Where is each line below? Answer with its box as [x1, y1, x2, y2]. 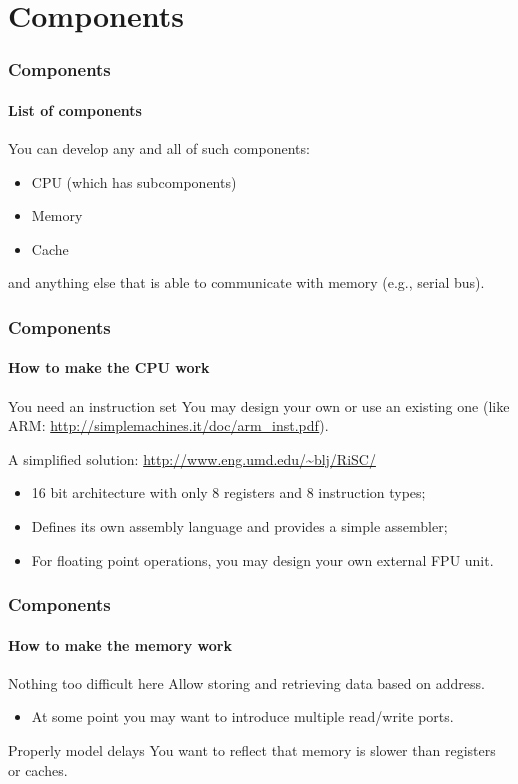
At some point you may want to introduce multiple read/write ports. [31, 706, 454, 727]
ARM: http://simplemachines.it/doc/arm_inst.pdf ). [8, 415, 329, 436]
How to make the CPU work [8, 357, 210, 378]
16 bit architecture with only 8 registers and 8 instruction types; [31, 482, 426, 503]
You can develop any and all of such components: [8, 138, 310, 159]
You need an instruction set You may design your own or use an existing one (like [8, 395, 510, 416]
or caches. [8, 759, 68, 780]
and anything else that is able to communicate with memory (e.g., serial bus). [8, 272, 485, 293]
